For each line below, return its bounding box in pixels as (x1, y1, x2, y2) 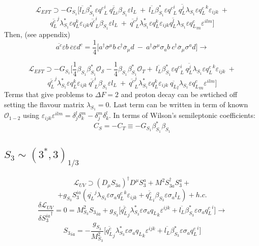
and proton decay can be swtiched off (121, 89, 238, 100)
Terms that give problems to (4, 89, 93, 100)
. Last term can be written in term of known (109, 99, 248, 109)
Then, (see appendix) (4, 29, 70, 40)
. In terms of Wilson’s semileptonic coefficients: (109, 110, 255, 120)
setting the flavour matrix (4, 99, 84, 109)
